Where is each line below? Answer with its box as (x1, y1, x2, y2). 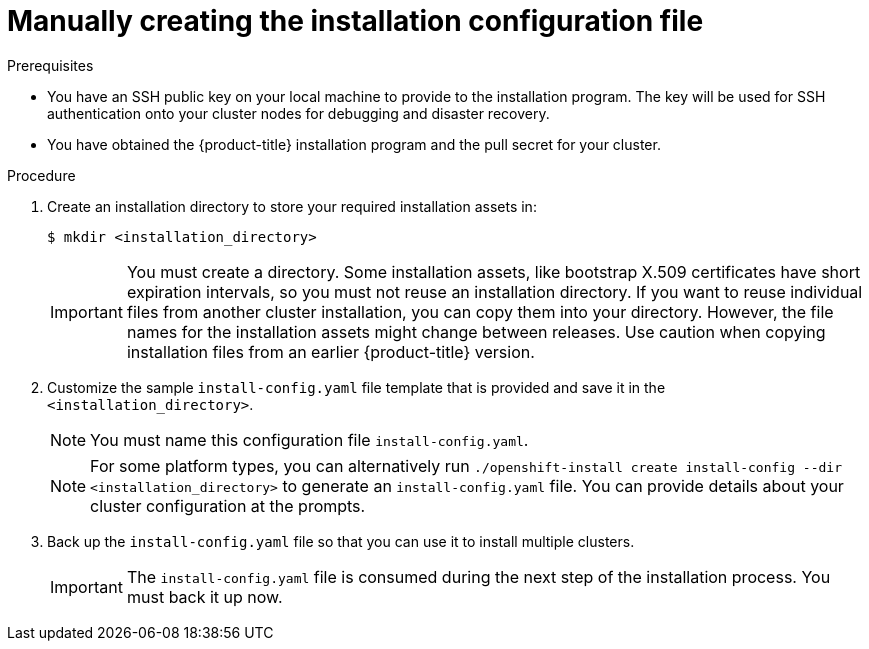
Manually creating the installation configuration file (7, 4, 704, 38)
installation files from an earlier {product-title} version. (126, 341, 535, 362)
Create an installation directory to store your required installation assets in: (47, 197, 537, 215)
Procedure (7, 166, 76, 184)
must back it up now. (126, 586, 283, 607)
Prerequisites (7, 56, 94, 74)
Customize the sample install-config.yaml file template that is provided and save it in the (47, 378, 666, 396)
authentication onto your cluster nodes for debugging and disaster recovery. (47, 104, 550, 122)
